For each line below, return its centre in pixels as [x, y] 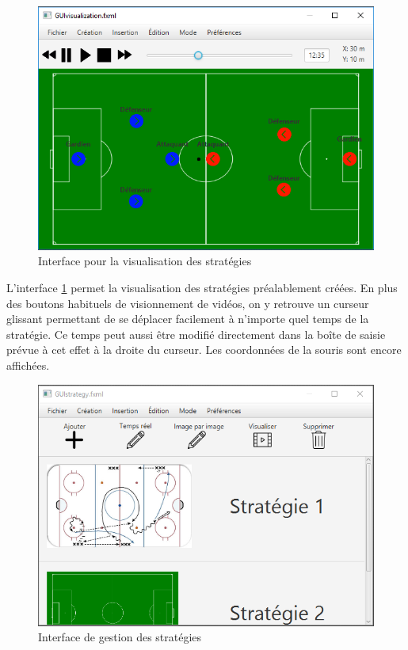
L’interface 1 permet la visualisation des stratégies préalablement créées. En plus [202, 287]
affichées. [28, 365]
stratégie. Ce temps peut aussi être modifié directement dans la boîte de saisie [196, 334]
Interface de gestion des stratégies [120, 637]
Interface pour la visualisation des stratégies [145, 261]
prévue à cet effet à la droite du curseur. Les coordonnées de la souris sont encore [204, 350]
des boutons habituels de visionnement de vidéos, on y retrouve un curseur [188, 303]
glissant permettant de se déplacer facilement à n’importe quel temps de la [188, 319]
